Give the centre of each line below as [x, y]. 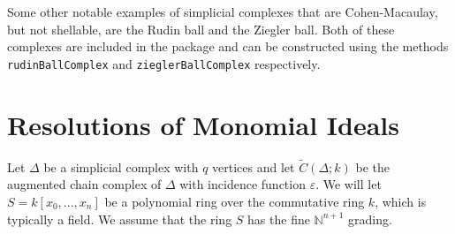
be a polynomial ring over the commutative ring [235, 201]
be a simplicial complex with [121, 166]
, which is [401, 201]
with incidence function [243, 184]
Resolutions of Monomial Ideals [203, 124]
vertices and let [254, 166]
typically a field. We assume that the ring [120, 219]
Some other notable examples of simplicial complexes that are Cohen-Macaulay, [223, 11]
